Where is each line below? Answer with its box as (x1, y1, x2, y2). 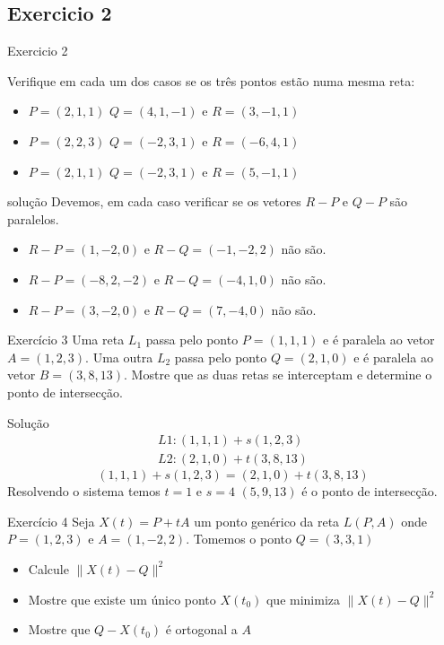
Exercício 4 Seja (7, 511, 95, 530)
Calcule (28, 559, 69, 578)
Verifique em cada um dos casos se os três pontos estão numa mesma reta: (7, 71, 415, 90)
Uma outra (92, 347, 153, 366)
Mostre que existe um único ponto (28, 589, 216, 608)
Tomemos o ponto (193, 529, 292, 548)
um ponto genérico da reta (194, 511, 340, 530)
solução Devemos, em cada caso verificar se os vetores (7, 192, 301, 211)
